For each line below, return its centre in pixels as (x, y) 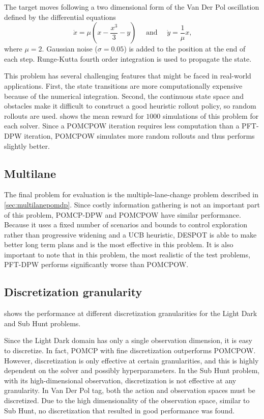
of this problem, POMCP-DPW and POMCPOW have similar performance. (123, 214)
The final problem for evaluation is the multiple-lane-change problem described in (131, 194)
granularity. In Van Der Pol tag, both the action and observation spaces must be (130, 390)
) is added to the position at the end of (185, 49)
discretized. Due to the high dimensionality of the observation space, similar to (127, 400)
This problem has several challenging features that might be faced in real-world (128, 76)
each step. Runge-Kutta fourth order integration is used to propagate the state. (128, 58)
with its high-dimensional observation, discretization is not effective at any (120, 380)
